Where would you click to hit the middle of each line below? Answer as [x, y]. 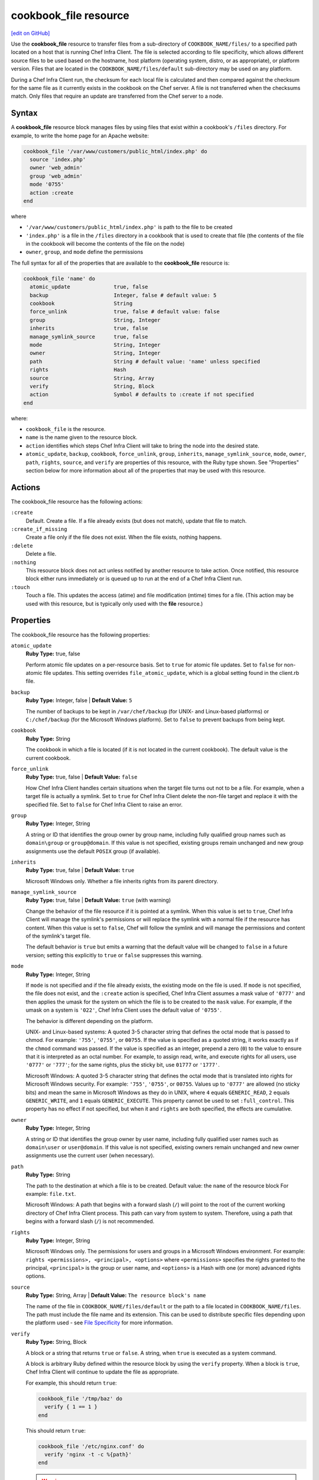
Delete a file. [41, 554]
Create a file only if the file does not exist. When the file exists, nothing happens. [124, 537]
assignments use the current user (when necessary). [90, 1156]
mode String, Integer [95, 345]
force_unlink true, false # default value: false [125, 312]
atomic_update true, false [89, 287]
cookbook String [81, 303]
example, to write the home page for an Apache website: [80, 136]
